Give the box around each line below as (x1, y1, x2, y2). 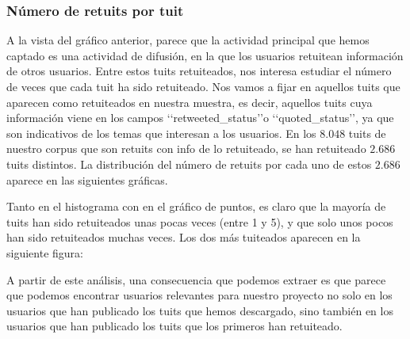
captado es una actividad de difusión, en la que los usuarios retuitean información (6, 47, 404, 63)
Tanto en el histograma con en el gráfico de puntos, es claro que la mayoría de (6, 198, 386, 215)
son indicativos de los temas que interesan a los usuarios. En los (6, 124, 316, 141)
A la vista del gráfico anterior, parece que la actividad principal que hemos (6, 32, 370, 48)
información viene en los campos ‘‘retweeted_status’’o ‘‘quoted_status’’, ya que (6, 109, 394, 126)
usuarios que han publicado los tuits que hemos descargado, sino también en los (6, 302, 393, 318)
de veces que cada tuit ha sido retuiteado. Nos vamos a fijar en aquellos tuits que (6, 78, 400, 94)
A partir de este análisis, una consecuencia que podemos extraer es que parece (6, 271, 386, 288)
